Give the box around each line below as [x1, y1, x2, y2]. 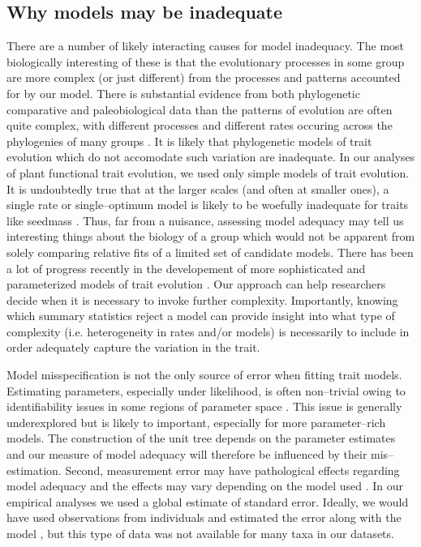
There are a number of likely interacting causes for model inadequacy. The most [6, 37, 405, 54]
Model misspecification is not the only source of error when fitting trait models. [6, 366, 402, 383]
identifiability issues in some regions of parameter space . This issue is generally [6, 398, 402, 415]
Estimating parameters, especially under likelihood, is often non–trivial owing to [6, 382, 406, 399]
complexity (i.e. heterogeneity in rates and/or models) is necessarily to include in [6, 323, 410, 340]
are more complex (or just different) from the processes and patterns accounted [6, 69, 401, 86]
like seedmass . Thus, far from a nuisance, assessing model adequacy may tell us [6, 212, 404, 229]
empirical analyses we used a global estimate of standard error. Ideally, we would [6, 493, 409, 510]
